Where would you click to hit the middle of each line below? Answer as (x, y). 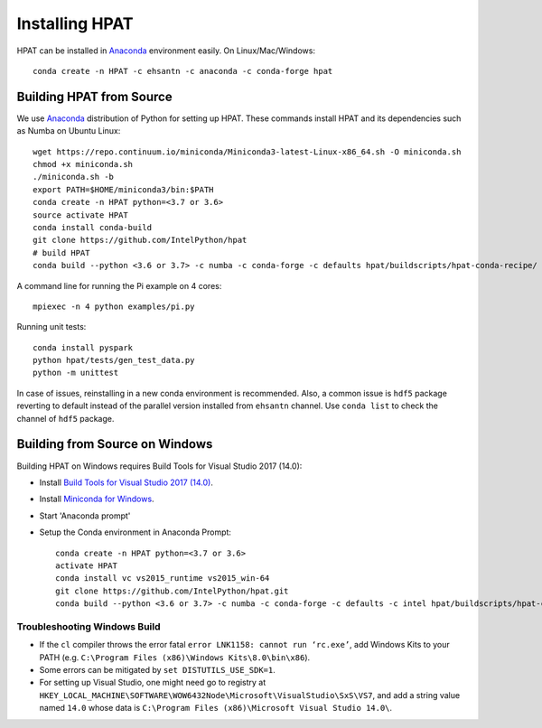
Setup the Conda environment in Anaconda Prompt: (135, 532)
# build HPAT (61, 252)
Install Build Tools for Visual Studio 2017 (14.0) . (126, 482)
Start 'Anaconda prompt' (85, 516)
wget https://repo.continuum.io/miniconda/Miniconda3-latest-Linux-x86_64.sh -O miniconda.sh (247, 152)
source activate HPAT (80, 215)
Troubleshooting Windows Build (89, 626)
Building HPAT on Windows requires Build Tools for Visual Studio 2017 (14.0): (159, 466)
